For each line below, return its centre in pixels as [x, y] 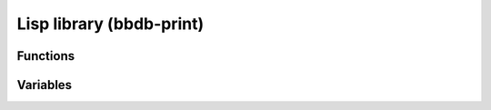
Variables [45, 85]
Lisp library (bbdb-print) [110, 24]
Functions [46, 56]
